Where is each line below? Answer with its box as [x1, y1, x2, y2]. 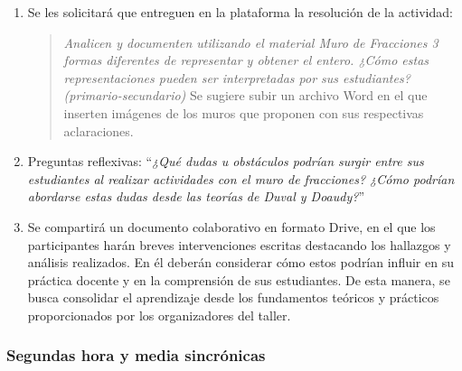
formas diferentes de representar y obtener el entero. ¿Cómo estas [63, 51, 429, 70]
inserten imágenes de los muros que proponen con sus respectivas [63, 103, 424, 122]
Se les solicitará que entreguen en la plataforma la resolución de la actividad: [27, 3, 453, 21]
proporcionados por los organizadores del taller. [27, 305, 291, 324]
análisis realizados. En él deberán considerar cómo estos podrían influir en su [27, 253, 454, 272]
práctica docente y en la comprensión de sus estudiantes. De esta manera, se [27, 270, 450, 289]
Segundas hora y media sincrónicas [6, 344, 266, 366]
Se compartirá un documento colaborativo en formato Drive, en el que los [27, 217, 436, 236]
